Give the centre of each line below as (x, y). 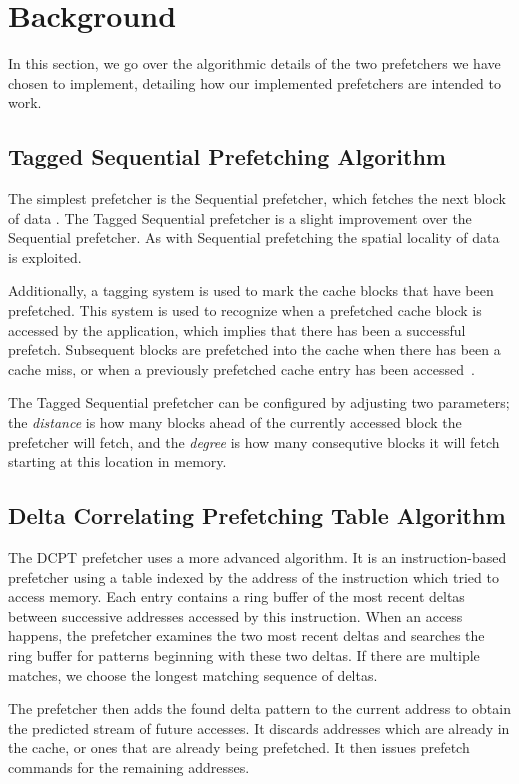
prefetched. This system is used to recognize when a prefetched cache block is (245, 310)
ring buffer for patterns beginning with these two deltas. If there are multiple (244, 655)
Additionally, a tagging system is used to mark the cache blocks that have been (251, 290)
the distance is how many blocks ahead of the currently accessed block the (235, 422)
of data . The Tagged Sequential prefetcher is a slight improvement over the (240, 217)
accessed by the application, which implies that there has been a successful (237, 329)
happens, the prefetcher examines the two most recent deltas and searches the (246, 635)
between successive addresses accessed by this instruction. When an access (235, 615)
